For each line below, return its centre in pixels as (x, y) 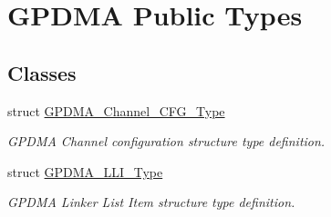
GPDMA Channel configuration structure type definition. (166, 141)
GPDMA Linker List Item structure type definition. (151, 202)
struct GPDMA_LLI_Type (85, 171)
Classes (42, 72)
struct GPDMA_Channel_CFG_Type (116, 110)
